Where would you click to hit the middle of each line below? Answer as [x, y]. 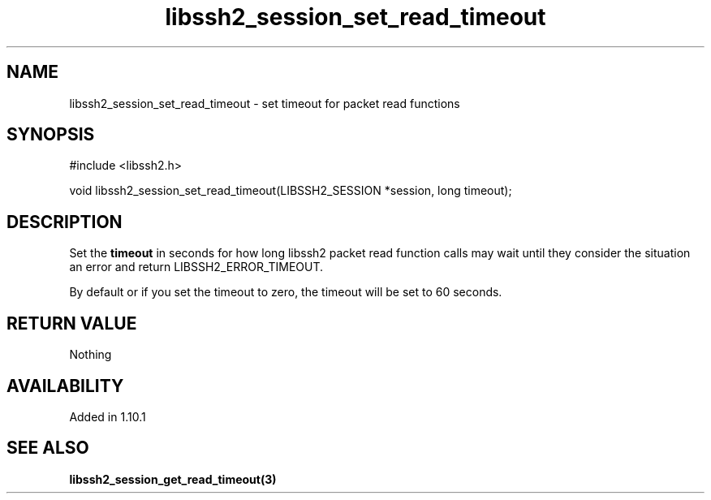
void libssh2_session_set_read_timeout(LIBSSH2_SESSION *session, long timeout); [291, 191]
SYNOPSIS [51, 135]
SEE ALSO [48, 448]
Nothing [90, 355]
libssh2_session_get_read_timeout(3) [173, 479]
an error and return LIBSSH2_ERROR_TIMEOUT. [196, 267]
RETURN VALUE [72, 323]
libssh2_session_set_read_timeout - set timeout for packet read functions [265, 103]
